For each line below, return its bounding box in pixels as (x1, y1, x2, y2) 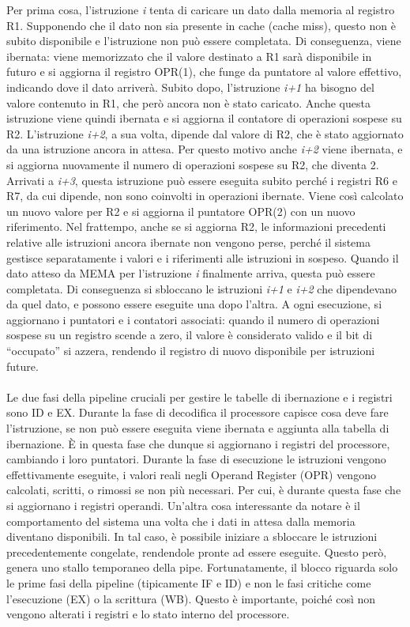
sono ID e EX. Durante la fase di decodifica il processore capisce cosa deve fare (6, 404, 389, 421)
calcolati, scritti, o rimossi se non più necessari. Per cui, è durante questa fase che (6, 482, 401, 498)
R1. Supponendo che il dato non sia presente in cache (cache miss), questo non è (6, 17, 396, 33)
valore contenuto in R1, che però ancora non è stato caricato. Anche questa (6, 94, 371, 111)
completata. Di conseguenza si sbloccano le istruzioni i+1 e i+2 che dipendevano (6, 280, 397, 297)
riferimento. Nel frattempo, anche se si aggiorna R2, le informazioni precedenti (6, 218, 386, 235)
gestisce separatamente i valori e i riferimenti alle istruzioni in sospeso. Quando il (6, 249, 399, 266)
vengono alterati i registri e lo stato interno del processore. (6, 606, 290, 622)
